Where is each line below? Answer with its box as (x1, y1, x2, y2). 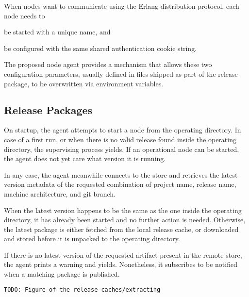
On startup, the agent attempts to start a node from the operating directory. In (4, 125, 241, 135)
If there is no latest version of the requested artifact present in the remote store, (4, 249, 242, 260)
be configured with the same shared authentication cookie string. (4, 43, 197, 53)
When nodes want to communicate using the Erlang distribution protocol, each (4, 1, 239, 11)
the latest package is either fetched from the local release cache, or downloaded (4, 224, 239, 234)
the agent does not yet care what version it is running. (4, 153, 166, 164)
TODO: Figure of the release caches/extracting (4, 286, 161, 293)
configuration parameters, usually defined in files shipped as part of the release (4, 68, 238, 79)
